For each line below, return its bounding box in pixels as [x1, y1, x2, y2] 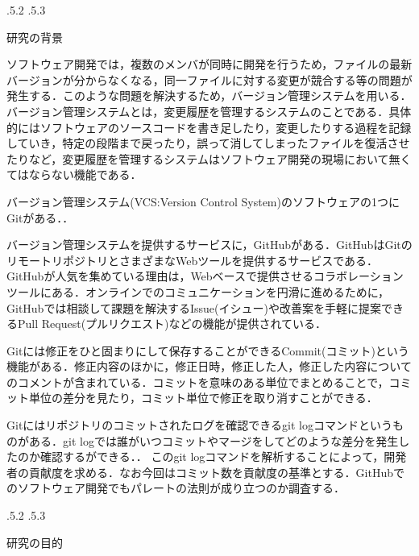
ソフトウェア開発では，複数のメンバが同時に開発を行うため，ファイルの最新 [6, 56, 413, 73]
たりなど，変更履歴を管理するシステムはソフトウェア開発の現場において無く [6, 150, 412, 167]
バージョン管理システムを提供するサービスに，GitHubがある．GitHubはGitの [6, 236, 413, 253]
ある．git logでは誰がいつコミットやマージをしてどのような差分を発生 [28, 432, 399, 449]
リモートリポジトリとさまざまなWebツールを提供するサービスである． [6, 251, 379, 268]
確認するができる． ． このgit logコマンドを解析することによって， [39, 448, 384, 465]
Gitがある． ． [6, 209, 74, 226]
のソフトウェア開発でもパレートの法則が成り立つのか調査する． [6, 479, 345, 496]
